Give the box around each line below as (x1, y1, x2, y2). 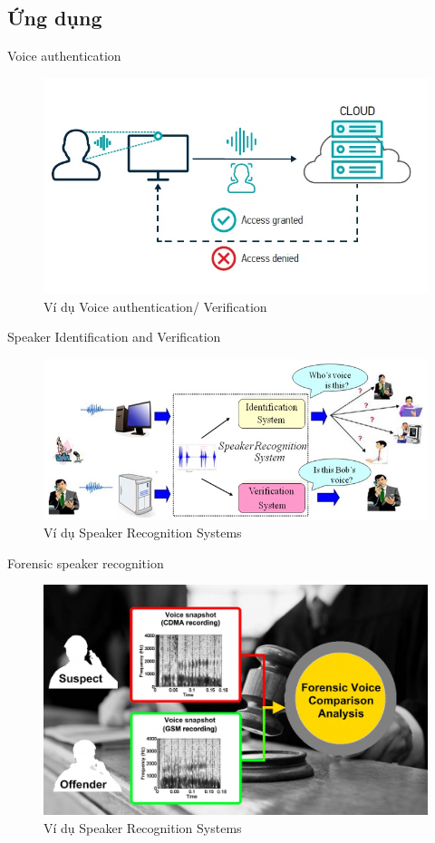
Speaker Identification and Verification (7, 327, 221, 346)
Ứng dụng (7, 4, 102, 32)
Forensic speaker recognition (7, 553, 164, 572)
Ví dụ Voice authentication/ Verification (43, 296, 267, 315)
